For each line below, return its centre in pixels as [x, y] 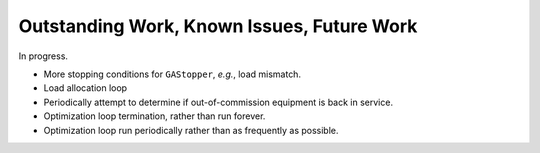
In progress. [43, 56]
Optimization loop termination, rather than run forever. [154, 116]
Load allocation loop [85, 88]
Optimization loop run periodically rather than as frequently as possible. [191, 130]
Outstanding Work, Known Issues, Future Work [218, 26]
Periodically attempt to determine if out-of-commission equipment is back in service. [218, 102]
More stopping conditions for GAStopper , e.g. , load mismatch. [172, 74]
